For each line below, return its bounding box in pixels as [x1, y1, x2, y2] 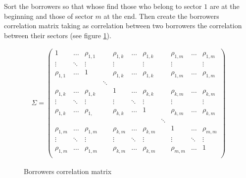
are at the [209, 1, 240, 11]
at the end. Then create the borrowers [103, 10, 219, 21]
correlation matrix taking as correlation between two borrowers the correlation [4, 20, 242, 31]
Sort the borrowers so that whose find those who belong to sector [4, 1, 202, 11]
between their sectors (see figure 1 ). [4, 30, 111, 40]
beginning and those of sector [4, 10, 93, 21]
